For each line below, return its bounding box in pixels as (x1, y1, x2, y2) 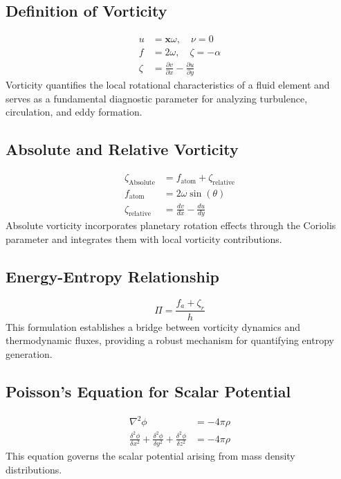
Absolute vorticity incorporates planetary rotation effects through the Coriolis (6, 218, 336, 233)
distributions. (6, 462, 62, 476)
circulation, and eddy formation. (6, 105, 142, 119)
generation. (6, 346, 53, 361)
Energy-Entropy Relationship (6, 265, 220, 287)
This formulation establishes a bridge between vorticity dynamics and (6, 319, 300, 334)
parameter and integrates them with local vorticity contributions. (6, 231, 282, 246)
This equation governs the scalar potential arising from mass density (6, 449, 295, 463)
